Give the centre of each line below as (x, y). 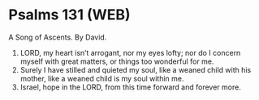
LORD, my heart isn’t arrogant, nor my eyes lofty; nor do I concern (130, 52)
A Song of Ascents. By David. (58, 37)
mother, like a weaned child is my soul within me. (102, 78)
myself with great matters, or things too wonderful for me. (117, 61)
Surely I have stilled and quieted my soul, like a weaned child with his (136, 69)
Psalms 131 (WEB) (70, 15)
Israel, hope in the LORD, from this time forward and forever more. (130, 87)
